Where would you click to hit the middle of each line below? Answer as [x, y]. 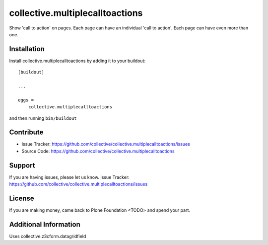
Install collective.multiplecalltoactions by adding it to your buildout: [77, 61]
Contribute [26, 132]
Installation [27, 49]
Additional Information [45, 224]
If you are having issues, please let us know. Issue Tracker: [69, 177]
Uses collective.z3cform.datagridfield [48, 236]
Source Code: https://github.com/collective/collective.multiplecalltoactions [98, 151]
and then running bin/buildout [43, 118]
